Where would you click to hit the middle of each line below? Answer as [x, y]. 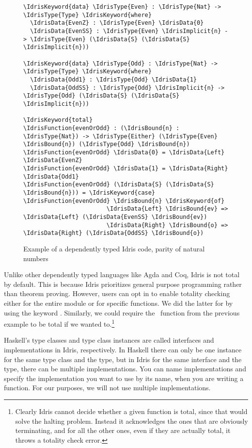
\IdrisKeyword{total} [58, 120]
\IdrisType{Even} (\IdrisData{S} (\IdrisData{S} [110, 39]
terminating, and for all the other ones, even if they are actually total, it [123, 430]
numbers [36, 258]
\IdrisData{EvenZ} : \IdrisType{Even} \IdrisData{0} [117, 23]
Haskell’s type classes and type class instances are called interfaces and [109, 340]
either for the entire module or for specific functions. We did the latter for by [118, 303]
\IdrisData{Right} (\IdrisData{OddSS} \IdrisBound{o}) [114, 233]
